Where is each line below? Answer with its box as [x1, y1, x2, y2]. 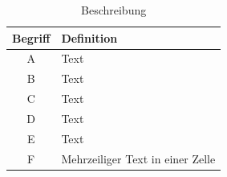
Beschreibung [81, 2, 147, 18]
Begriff [12, 29, 51, 46]
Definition [61, 29, 118, 46]
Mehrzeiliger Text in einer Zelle [61, 150, 216, 167]
